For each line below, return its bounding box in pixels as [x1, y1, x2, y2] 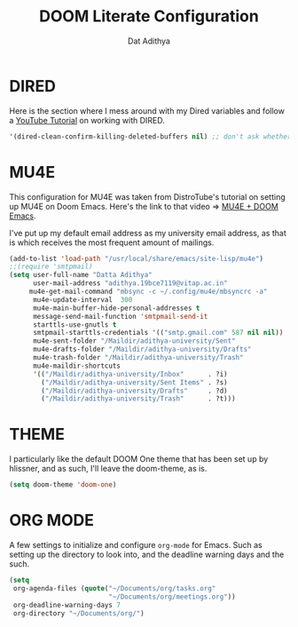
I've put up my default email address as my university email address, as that [9, 227, 286, 238]
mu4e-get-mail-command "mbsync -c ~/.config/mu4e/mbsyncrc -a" [28, 287, 268, 296]
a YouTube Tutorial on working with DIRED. [9, 115, 166, 125]
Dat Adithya [127, 36, 171, 46]
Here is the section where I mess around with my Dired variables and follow [9, 105, 286, 116]
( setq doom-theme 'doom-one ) [9, 480, 117, 489]
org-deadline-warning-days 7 [12, 600, 122, 609]
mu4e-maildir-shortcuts [32, 361, 122, 370]
